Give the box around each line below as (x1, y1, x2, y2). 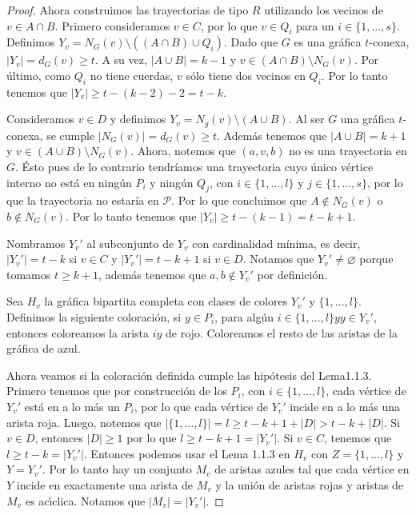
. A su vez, (94, 51, 147, 68)
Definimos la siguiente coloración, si (6, 308, 182, 325)
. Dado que (224, 34, 278, 50)
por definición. (257, 265, 328, 282)
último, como (6, 66, 71, 83)
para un (296, 17, 334, 34)
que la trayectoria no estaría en (6, 192, 159, 209)
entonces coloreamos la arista (6, 324, 149, 341)
